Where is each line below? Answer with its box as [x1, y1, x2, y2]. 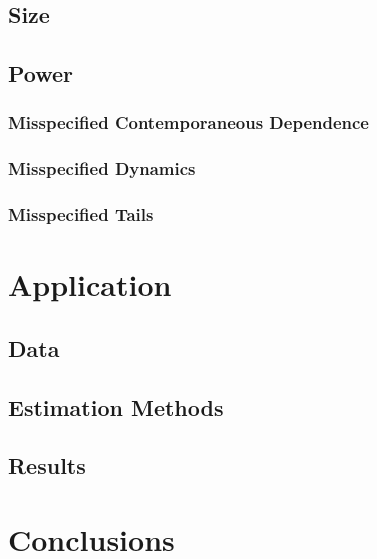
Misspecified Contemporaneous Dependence [8, 110, 369, 135]
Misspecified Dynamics [8, 156, 196, 181]
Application [8, 264, 172, 305]
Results [8, 450, 86, 481]
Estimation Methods [8, 391, 224, 422]
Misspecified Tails [8, 202, 154, 227]
